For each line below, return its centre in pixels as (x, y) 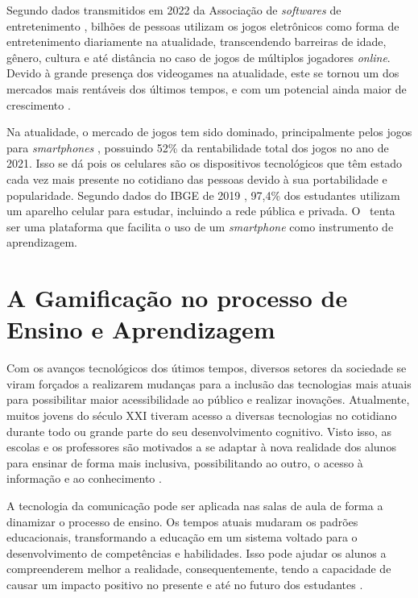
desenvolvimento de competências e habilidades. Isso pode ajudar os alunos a (197, 552)
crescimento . (39, 104)
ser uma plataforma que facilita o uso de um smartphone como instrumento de (200, 226)
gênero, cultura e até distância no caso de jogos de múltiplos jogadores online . (199, 57)
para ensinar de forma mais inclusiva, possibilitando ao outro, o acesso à (185, 462)
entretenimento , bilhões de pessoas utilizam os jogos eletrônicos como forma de (203, 25)
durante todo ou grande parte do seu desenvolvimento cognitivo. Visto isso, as (199, 431)
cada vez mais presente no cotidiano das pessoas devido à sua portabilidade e (197, 179)
